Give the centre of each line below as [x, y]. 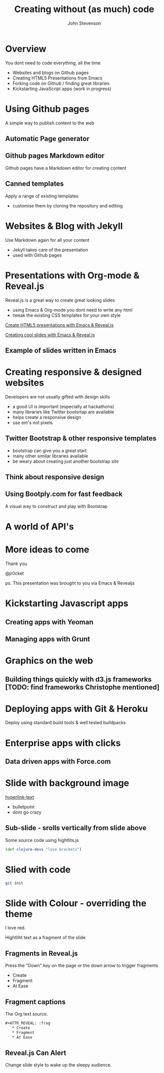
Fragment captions [36, 1002]
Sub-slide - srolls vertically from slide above [76, 828]
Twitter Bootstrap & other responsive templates [81, 438]
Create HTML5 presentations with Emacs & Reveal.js [59, 325]
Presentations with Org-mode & [72, 275]
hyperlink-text [20, 797]
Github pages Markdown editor [55, 156]
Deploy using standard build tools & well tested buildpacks [66, 723]
